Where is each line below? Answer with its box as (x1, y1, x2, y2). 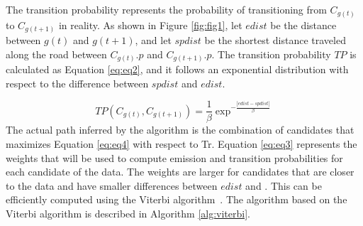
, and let (135, 33, 172, 48)
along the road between (6, 46, 107, 61)
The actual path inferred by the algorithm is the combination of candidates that (6, 122, 354, 137)
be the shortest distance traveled (204, 33, 346, 48)
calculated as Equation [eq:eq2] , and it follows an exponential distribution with (6, 62, 349, 77)
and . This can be (245, 178, 322, 193)
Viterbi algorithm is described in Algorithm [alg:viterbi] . (6, 205, 250, 220)
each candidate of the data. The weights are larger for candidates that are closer (6, 164, 354, 179)
